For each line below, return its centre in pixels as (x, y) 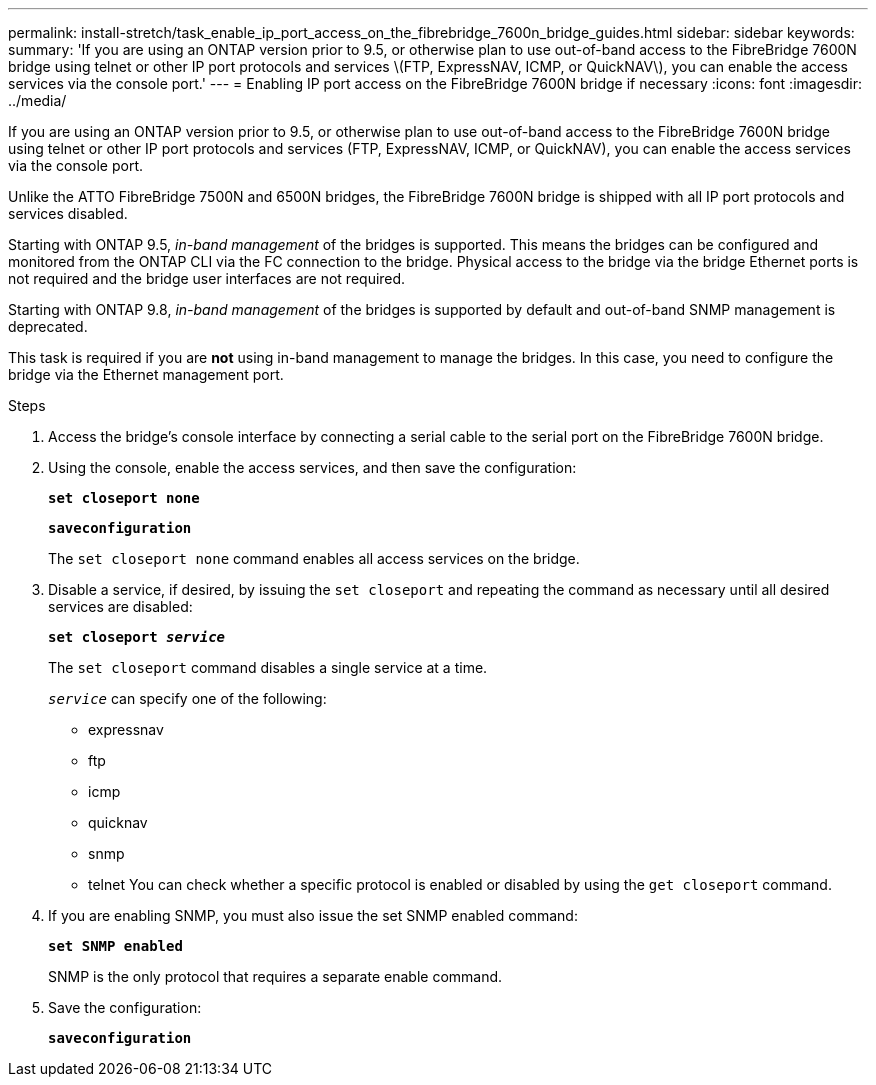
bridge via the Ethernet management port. (146, 374)
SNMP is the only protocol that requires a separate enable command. (275, 976)
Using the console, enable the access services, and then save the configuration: (312, 467)
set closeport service (137, 637)
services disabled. (68, 213)
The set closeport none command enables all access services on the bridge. (314, 558)
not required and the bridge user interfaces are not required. (207, 278)
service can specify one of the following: (187, 698)
